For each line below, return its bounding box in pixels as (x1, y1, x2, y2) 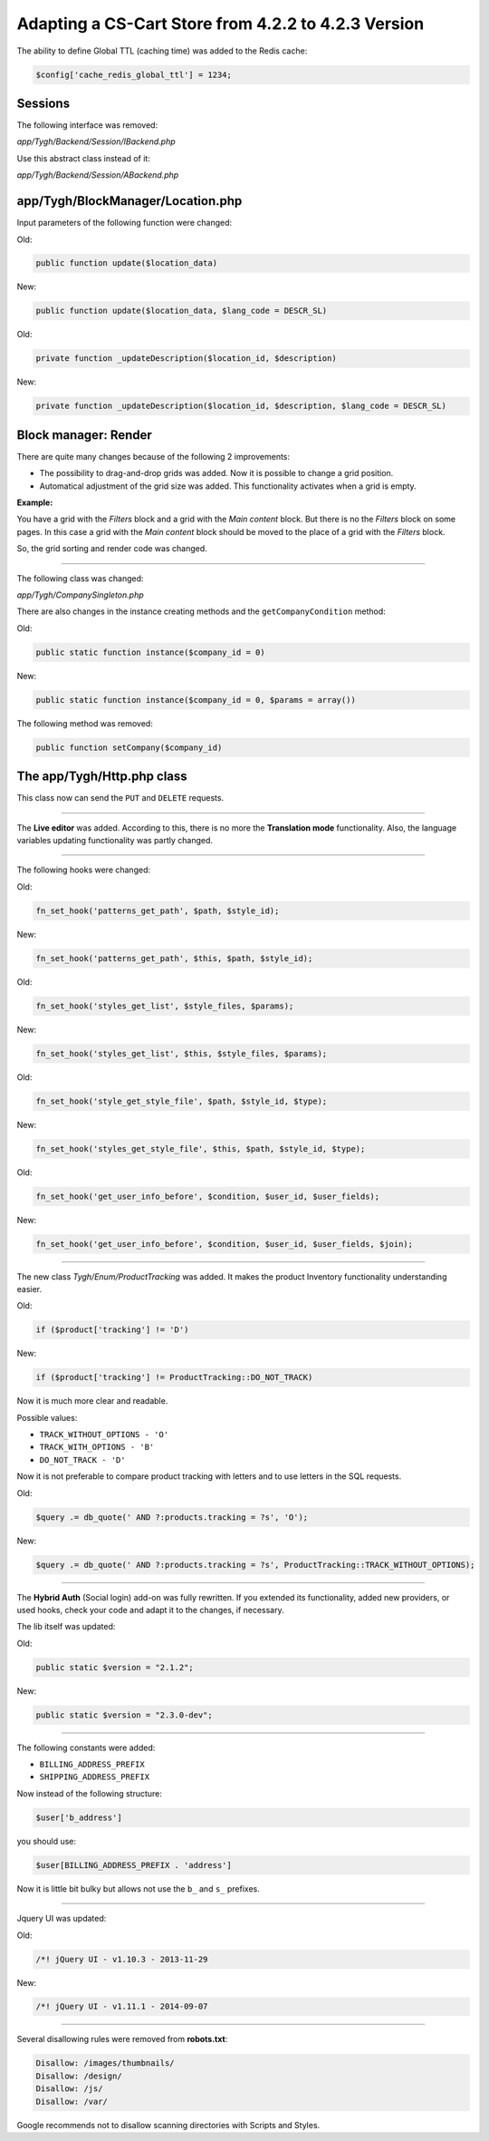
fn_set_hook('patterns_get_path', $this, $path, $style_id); (35, 953, 313, 963)
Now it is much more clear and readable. (16, 1396, 168, 1406)
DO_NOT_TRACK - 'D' (39, 1455, 126, 1465)
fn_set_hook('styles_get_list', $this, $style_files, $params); (35, 1048, 328, 1058)
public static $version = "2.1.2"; (35, 1662, 194, 1672)
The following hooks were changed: (16, 864, 151, 875)
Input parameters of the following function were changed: (16, 218, 233, 229)
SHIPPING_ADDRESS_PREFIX (39, 1772, 149, 1782)
